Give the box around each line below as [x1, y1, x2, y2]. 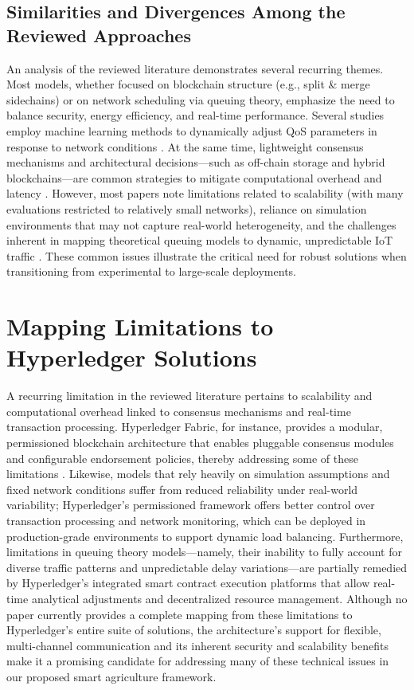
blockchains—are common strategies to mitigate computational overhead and [6, 169, 382, 186]
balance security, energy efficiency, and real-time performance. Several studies [6, 107, 385, 123]
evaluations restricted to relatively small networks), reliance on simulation [6, 200, 367, 217]
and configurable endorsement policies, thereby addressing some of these [6, 449, 358, 466]
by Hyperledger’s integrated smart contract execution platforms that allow [6, 574, 370, 591]
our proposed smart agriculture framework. [6, 668, 217, 684]
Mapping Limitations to [6, 310, 274, 343]
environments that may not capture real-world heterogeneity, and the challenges [6, 216, 396, 233]
